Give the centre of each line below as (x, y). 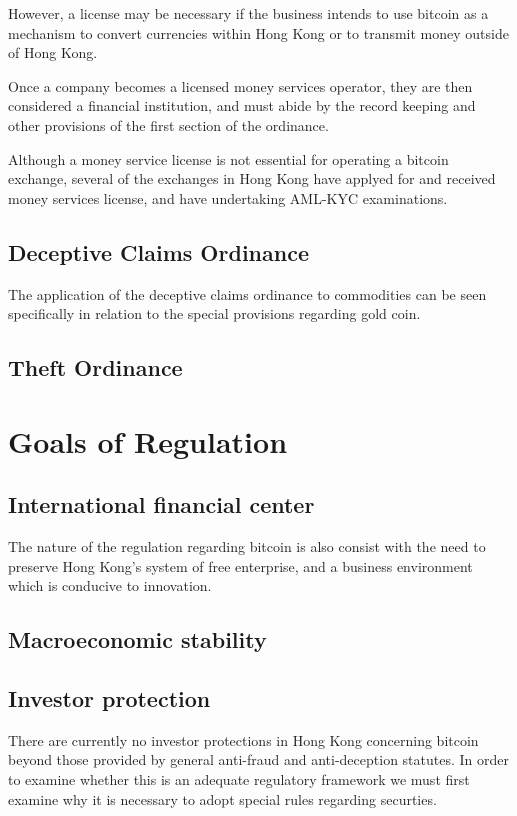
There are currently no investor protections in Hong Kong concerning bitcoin (243, 739)
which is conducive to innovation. (110, 585)
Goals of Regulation (148, 440)
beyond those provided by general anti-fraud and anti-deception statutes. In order (258, 759)
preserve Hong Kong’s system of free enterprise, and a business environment (240, 565)
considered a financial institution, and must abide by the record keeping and (242, 105)
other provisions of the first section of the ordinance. (168, 124)
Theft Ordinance (95, 367)
